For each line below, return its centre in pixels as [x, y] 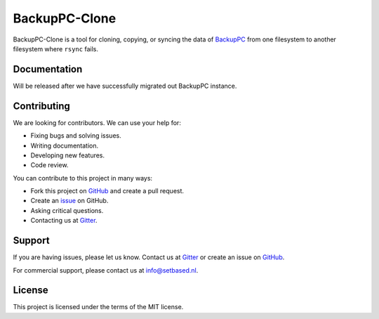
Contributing [41, 106]
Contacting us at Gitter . [64, 221]
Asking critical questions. [67, 210]
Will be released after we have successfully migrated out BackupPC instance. [125, 86]
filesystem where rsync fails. [55, 48]
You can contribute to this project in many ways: [83, 178]
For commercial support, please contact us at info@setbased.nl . [106, 270]
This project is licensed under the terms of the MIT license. [98, 307]
